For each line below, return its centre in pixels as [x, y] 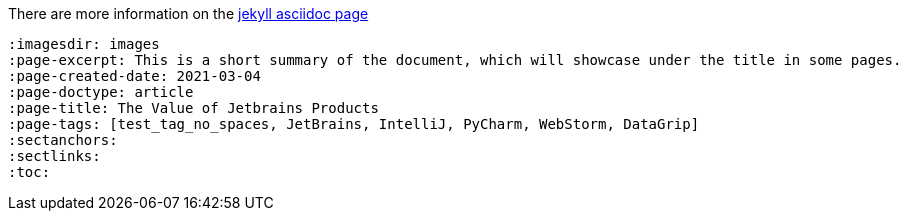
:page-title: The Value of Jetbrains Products [193, 108]
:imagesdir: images [84, 44]
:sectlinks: [54, 156]
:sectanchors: [63, 140]
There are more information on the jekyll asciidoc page [188, 13]
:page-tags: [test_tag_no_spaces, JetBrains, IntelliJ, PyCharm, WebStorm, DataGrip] [354, 124]
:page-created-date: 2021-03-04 [134, 76]
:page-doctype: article [101, 92]
